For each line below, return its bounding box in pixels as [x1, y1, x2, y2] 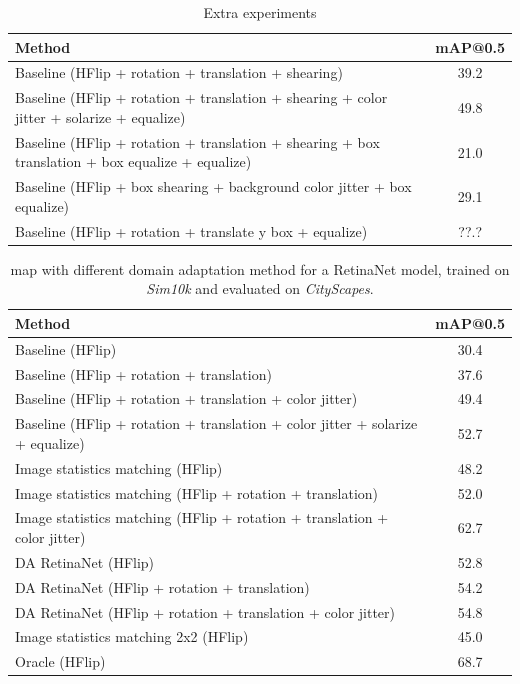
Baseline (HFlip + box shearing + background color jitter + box [15, 176, 412, 197]
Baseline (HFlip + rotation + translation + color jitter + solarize [15, 413, 418, 434]
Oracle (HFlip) [15, 651, 106, 672]
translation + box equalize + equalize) [15, 151, 252, 172]
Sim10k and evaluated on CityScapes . [146, 278, 374, 299]
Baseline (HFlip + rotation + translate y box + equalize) [15, 220, 368, 241]
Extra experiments [203, 2, 317, 22]
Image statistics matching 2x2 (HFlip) [15, 626, 249, 647]
